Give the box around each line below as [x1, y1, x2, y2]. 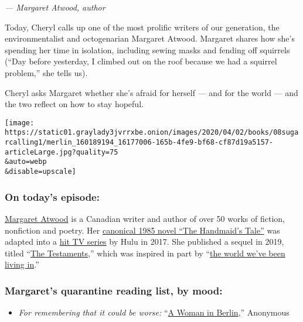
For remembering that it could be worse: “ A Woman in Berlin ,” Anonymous [18, 306, 290, 318]
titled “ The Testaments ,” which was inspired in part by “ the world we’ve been [5, 246, 285, 259]
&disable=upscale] [5, 167, 76, 176]
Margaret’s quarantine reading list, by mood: [5, 283, 223, 297]
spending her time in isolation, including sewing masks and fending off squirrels [5, 43, 290, 56]
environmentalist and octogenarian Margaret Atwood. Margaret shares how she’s [5, 32, 295, 44]
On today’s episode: [5, 189, 100, 204]
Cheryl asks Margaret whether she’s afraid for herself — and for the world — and [5, 86, 298, 98]
